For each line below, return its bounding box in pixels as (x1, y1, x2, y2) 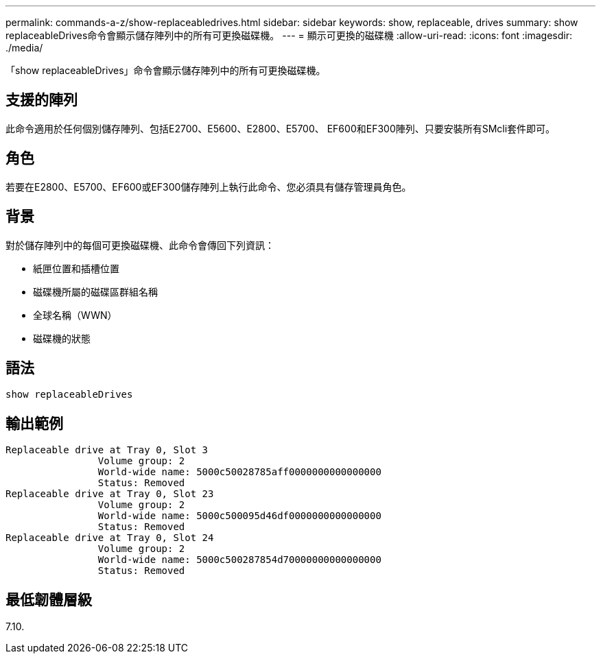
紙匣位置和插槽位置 (33, 262, 119, 274)
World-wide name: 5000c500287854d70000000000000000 (97, 554, 381, 566)
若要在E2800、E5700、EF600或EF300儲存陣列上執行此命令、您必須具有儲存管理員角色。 (5, 180, 412, 193)
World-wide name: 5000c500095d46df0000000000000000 (97, 510, 381, 522)
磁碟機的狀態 (33, 332, 91, 344)
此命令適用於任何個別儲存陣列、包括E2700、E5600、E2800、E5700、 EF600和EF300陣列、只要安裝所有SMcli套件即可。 (5, 122, 556, 134)
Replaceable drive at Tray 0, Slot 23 (5, 488, 214, 500)
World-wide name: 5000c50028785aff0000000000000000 (97, 466, 381, 478)
